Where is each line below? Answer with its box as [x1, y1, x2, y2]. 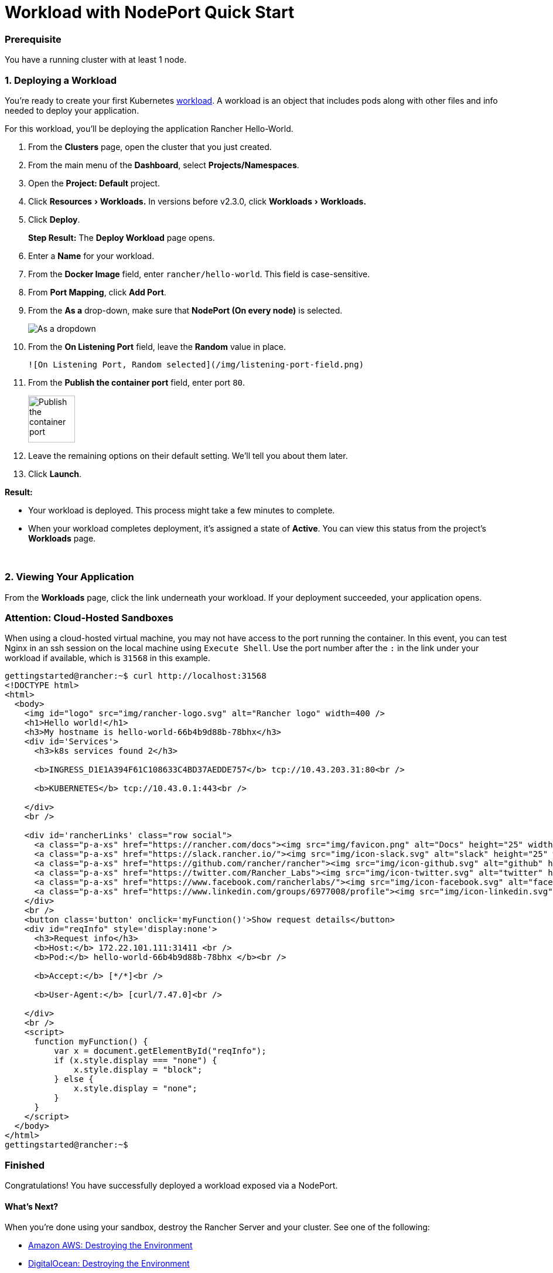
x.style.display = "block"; [74, 1065, 203, 1075]
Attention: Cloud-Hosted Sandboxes [5, 612, 174, 624]
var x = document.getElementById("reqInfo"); [54, 1046, 267, 1056]
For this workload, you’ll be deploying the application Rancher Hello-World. [5, 123, 293, 134]
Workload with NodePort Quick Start [5, 2, 295, 22]
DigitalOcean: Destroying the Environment [28, 1258, 190, 1269]
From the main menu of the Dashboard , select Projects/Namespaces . [28, 159, 299, 170]
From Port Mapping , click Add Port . [28, 287, 166, 297]
